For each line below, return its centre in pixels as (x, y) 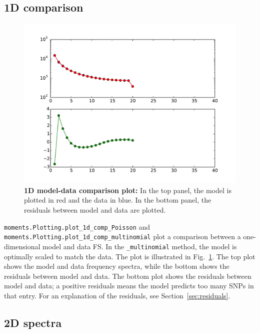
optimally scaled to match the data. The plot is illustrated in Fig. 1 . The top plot (130, 256)
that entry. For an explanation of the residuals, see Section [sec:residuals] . (117, 295)
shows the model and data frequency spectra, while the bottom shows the (117, 266)
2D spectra (33, 322)
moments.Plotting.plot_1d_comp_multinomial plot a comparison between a (122, 236)
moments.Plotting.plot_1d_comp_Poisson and (77, 226)
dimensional (22, 246)
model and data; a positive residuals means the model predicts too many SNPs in (129, 286)
